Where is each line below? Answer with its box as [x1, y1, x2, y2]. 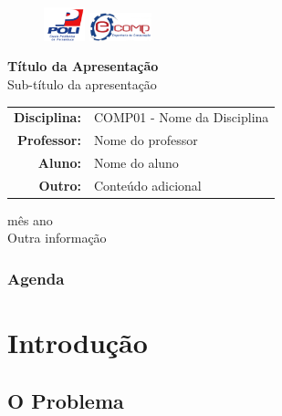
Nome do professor [93, 130, 198, 150]
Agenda [7, 266, 65, 289]
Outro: [38, 175, 81, 194]
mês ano [7, 210, 53, 229]
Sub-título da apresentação [7, 74, 157, 93]
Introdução [7, 324, 148, 361]
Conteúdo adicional [93, 175, 202, 194]
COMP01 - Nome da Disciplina [93, 108, 269, 127]
